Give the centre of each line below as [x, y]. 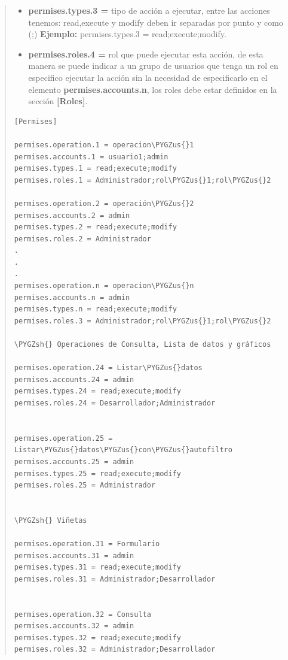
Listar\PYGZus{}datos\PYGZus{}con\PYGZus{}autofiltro [123, 450]
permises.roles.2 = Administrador [82, 239]
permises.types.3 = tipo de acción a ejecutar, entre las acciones [149, 10]
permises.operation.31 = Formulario [87, 544]
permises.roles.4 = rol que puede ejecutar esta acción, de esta [146, 54]
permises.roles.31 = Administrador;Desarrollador [115, 579]
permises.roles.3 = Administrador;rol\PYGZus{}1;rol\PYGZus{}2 [143, 321]
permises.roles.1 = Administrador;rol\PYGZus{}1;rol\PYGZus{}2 [143, 180]
